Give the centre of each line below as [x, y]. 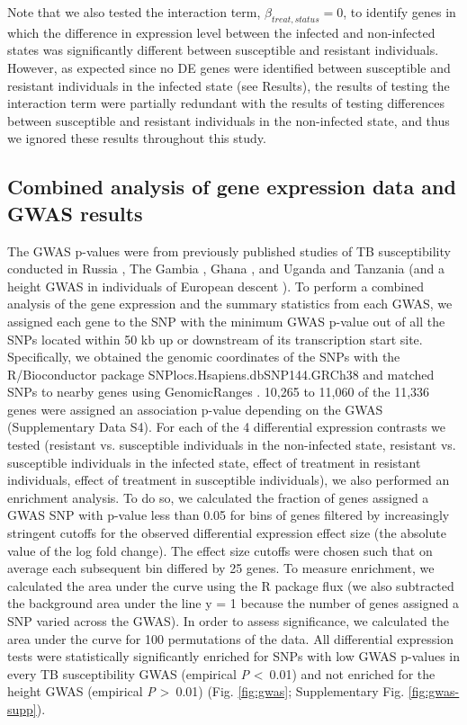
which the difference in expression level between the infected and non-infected [221, 32]
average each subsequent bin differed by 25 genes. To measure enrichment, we [221, 568]
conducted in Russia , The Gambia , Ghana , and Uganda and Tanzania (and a [226, 269]
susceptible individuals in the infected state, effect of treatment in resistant [214, 462]
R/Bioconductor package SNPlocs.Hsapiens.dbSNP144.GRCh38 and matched [221, 374]
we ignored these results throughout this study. [137, 138]
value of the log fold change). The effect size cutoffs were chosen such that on [220, 550]
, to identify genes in [400, 12]
